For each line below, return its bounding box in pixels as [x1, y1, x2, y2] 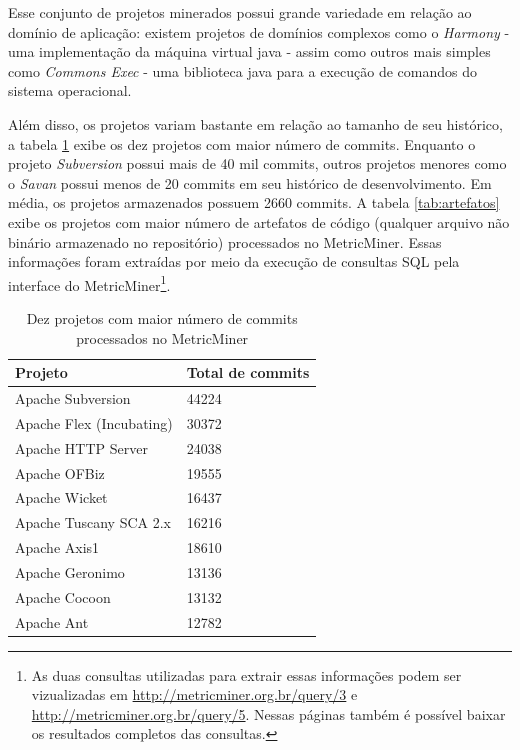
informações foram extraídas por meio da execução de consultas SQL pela [8, 251, 460, 272]
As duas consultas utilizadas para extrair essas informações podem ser [31, 664, 462, 685]
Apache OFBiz [15, 462, 105, 483]
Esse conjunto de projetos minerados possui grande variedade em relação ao [8, 2, 472, 22]
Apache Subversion [15, 388, 131, 408]
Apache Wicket [15, 487, 108, 508]
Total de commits [186, 362, 310, 383]
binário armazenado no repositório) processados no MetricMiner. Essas [8, 231, 442, 252]
